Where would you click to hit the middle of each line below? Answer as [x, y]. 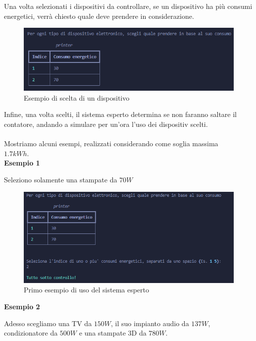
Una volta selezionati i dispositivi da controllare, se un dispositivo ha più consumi [128, 6]
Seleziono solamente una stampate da [61, 179]
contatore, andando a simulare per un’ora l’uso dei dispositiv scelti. [106, 124]
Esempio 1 [22, 163]
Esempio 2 [22, 306]
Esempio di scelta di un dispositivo [77, 97]
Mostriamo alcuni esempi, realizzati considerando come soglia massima [111, 143]
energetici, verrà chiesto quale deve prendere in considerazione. [99, 16]
